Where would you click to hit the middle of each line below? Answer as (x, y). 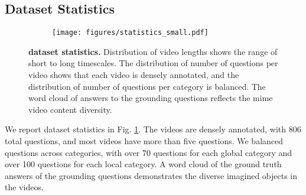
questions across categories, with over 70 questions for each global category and (149, 152)
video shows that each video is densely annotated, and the (134, 75)
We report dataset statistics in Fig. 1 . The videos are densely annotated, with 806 (153, 129)
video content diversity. (70, 109)
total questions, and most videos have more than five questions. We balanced (144, 141)
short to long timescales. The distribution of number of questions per (153, 63)
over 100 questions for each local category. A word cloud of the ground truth (143, 164)
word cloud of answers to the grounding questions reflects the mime (151, 98)
